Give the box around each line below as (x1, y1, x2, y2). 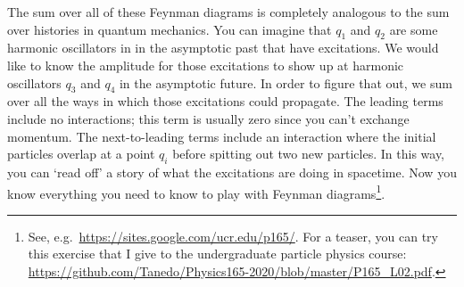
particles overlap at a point (7, 144, 155, 163)
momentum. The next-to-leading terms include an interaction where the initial (7, 127, 436, 145)
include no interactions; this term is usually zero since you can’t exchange (7, 109, 410, 127)
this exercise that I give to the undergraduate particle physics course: (28, 244, 407, 263)
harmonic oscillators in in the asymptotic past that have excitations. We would (7, 38, 439, 57)
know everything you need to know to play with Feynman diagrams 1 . (7, 181, 385, 202)
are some (389, 20, 438, 38)
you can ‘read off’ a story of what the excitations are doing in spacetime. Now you (7, 162, 457, 181)
